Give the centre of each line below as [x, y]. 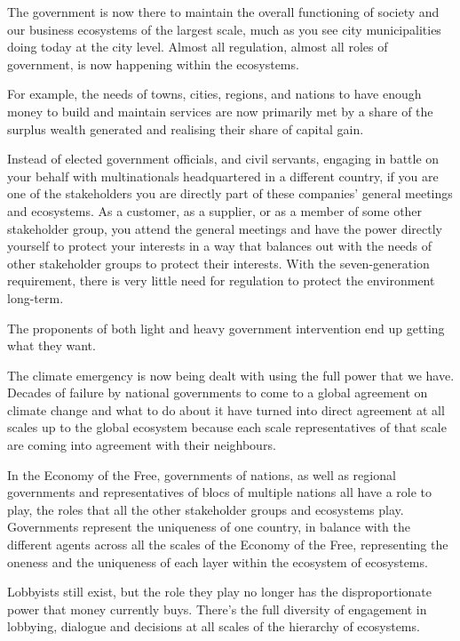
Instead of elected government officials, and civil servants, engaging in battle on [223, 159]
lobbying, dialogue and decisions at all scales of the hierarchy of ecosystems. [214, 626]
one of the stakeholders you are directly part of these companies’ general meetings [230, 193]
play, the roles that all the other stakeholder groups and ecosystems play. [206, 509]
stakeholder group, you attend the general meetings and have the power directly [225, 228]
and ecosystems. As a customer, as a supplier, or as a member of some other [215, 210]
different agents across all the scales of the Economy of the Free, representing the [228, 545]
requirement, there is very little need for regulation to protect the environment [221, 280]
